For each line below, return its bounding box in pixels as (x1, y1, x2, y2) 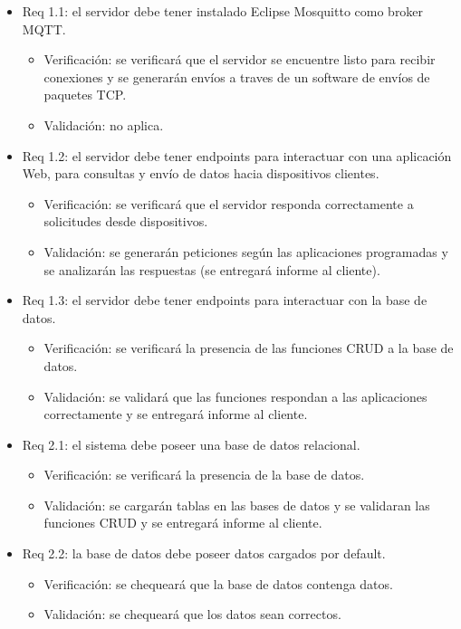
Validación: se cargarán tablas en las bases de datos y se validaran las (43, 495, 430, 514)
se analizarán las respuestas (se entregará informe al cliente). (43, 260, 380, 279)
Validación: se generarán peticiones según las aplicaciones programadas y (43, 242, 448, 261)
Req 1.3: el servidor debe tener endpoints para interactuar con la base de (22, 291, 427, 310)
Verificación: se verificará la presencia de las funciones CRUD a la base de (43, 338, 454, 357)
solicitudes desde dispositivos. (43, 212, 208, 231)
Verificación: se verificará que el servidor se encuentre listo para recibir (43, 50, 436, 69)
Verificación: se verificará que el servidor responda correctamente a (43, 194, 414, 213)
